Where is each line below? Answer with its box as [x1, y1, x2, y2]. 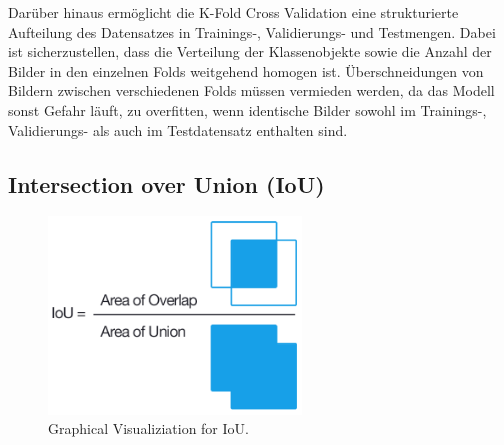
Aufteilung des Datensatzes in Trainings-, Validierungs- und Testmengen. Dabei [8, 21, 496, 42]
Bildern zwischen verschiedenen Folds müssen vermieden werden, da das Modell [8, 80, 495, 101]
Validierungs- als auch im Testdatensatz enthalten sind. [8, 119, 348, 140]
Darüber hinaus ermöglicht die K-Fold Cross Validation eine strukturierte [8, 2, 459, 22]
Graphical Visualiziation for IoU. [48, 418, 249, 439]
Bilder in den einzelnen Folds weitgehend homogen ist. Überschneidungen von [8, 60, 484, 81]
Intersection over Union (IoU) [8, 168, 325, 199]
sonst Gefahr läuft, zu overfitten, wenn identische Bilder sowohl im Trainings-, [8, 99, 487, 120]
